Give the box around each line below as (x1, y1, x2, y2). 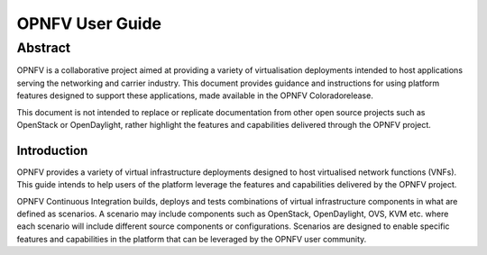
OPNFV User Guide (16, 14, 162, 33)
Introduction (16, 142, 88, 158)
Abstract (16, 40, 71, 56)
